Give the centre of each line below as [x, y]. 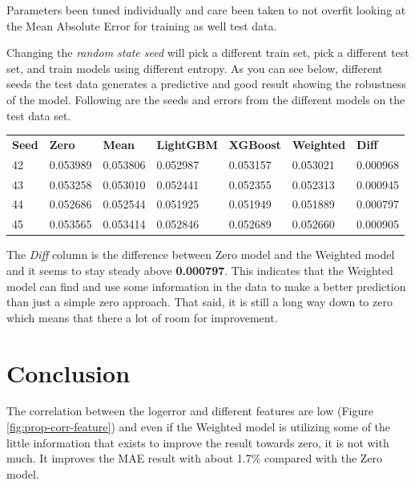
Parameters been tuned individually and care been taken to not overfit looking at [206, 10]
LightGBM [187, 144]
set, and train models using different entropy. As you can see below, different [195, 68]
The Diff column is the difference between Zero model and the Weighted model [201, 255]
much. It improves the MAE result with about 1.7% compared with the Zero [195, 458]
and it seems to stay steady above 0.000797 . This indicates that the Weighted [200, 270]
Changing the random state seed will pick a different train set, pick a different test [208, 53]
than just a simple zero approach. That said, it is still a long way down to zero [199, 302]
